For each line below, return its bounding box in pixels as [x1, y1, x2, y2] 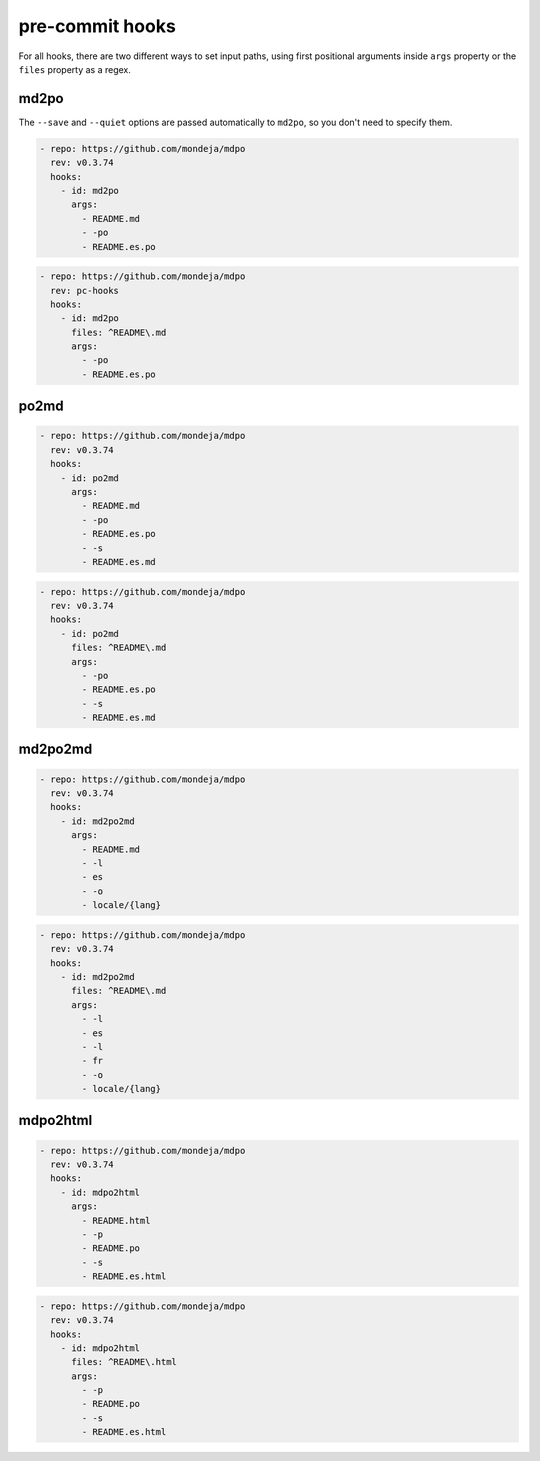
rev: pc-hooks [50, 285, 120, 296]
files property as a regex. [18, 63, 132, 75]
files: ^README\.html [71, 1356, 177, 1368]
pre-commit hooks [18, 15, 177, 37]
